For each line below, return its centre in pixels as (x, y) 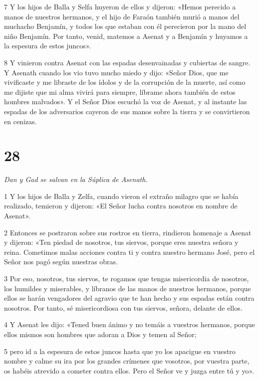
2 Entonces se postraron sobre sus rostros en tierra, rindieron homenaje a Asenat (128, 232)
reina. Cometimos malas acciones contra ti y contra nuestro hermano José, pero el (129, 252)
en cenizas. (20, 121)
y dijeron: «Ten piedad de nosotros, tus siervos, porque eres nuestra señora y (121, 242)
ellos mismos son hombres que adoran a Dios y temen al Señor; (100, 334)
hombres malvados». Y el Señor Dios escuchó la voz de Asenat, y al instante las (126, 101)
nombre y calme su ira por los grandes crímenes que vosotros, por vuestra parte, (127, 361)
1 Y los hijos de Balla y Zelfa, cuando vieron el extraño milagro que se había (121, 196)
